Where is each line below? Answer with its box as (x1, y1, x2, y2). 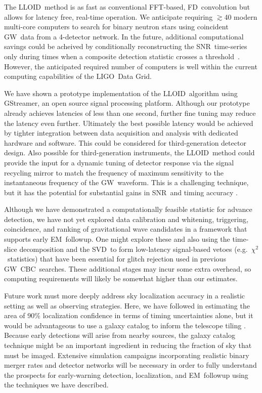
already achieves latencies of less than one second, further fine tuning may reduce (4, 107, 256, 118)
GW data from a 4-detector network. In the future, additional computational (4, 31, 244, 41)
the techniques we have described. (4, 379, 109, 390)
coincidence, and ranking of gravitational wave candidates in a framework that (4, 224, 247, 234)
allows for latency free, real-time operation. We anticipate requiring (4, 11, 213, 22)
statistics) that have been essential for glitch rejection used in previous (7, 253, 226, 264)
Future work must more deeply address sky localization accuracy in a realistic (4, 290, 245, 301)
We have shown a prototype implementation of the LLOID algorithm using (4, 88, 238, 98)
